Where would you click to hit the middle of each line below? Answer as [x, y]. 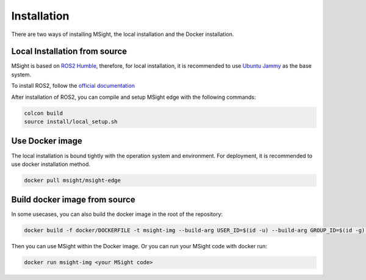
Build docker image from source [73, 200]
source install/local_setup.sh [71, 122]
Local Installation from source [69, 52]
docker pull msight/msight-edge [73, 180]
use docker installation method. [51, 164]
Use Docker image [47, 141]
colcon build [44, 113]
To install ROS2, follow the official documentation [73, 86]
